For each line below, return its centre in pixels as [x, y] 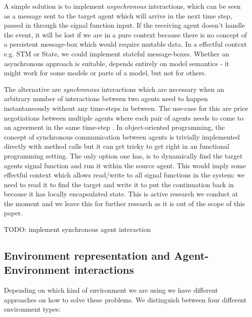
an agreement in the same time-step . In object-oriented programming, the [114, 127]
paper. [13, 213]
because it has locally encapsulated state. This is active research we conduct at [121, 194]
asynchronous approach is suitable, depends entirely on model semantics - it [117, 63]
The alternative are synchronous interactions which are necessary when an [114, 89]
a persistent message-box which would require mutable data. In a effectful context [126, 44]
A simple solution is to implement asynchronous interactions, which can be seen [122, 6]
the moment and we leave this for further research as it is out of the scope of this [125, 203]
